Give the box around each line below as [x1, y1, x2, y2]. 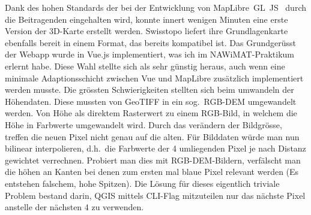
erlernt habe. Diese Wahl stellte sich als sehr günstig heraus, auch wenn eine [5, 59, 285, 72]
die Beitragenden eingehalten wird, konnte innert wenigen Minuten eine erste [5, 13, 288, 25]
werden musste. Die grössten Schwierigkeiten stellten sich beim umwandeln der [5, 83, 294, 96]
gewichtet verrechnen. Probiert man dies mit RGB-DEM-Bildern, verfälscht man [5, 153, 301, 166]
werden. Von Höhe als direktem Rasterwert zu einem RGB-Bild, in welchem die [5, 107, 297, 119]
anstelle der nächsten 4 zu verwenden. [5, 201, 144, 213]
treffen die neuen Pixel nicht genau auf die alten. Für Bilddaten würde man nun [5, 130, 300, 143]
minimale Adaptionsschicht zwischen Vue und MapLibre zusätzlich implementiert [5, 71, 304, 84]
